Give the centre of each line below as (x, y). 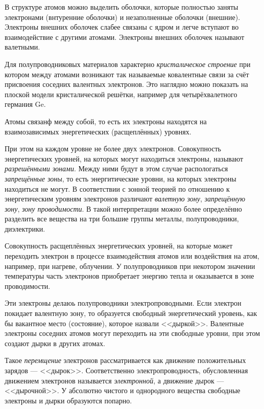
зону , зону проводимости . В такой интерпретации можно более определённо (123, 208)
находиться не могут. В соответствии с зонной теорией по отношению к (117, 188)
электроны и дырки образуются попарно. (68, 400)
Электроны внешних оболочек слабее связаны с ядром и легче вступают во (122, 27)
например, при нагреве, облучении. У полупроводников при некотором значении (130, 266)
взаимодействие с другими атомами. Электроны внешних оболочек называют (125, 37)
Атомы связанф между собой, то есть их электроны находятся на (106, 121)
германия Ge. (25, 104)
